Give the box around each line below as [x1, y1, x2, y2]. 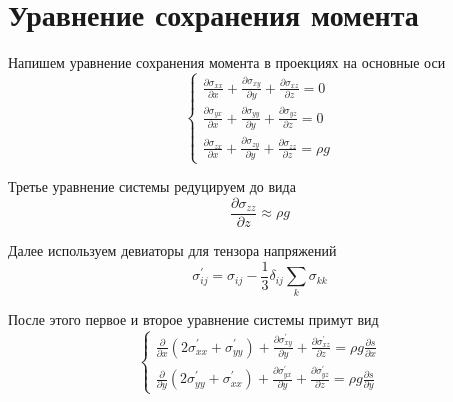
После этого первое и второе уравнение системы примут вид [8, 309, 379, 330]
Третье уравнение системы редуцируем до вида [8, 176, 296, 197]
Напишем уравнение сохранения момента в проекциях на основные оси [8, 52, 446, 73]
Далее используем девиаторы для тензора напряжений [8, 240, 337, 261]
